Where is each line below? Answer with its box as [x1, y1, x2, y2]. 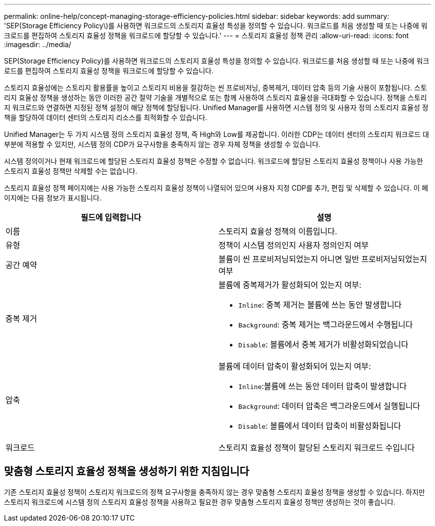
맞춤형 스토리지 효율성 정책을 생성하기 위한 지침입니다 [4, 465, 249, 478]
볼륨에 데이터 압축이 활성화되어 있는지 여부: [218, 361, 371, 371]
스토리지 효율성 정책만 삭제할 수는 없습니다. [4, 167, 138, 175]
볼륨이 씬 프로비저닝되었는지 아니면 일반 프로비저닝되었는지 [218, 254, 427, 264]
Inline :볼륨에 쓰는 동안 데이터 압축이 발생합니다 [238, 381, 407, 391]
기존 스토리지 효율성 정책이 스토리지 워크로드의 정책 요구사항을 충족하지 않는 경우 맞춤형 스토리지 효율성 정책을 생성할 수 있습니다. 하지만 [4, 487, 425, 496]
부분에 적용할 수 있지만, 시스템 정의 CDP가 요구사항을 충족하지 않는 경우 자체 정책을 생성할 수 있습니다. [4, 140, 321, 148]
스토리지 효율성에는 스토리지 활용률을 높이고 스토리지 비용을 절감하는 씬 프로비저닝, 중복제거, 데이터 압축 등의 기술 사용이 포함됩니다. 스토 [4, 83, 427, 92]
